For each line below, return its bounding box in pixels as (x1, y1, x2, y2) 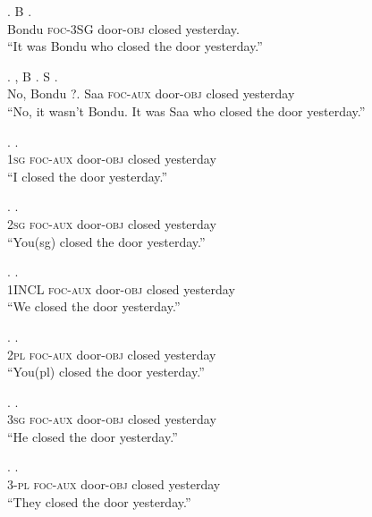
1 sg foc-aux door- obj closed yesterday (7, 149, 216, 168)
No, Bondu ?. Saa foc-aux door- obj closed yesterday (7, 84, 295, 103)
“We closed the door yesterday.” (7, 297, 181, 316)
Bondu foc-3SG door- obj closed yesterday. (7, 19, 240, 38)
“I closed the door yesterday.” (7, 166, 168, 185)
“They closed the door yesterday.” (7, 492, 191, 511)
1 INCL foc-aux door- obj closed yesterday (7, 279, 235, 298)
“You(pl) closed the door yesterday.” (7, 362, 205, 381)
